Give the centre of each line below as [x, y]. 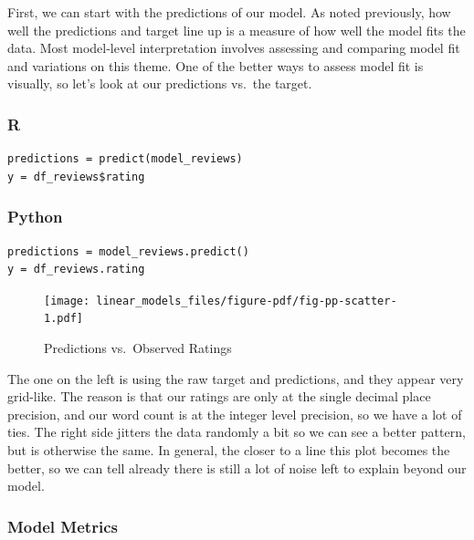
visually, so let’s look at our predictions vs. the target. [160, 83]
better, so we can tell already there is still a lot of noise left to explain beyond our [237, 467]
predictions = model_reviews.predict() [128, 251]
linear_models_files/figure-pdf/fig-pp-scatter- [247, 301]
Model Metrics [63, 526]
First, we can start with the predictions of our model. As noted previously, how [229, 12]
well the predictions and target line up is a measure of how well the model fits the [237, 30]
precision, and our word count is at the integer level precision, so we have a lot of [235, 414]
